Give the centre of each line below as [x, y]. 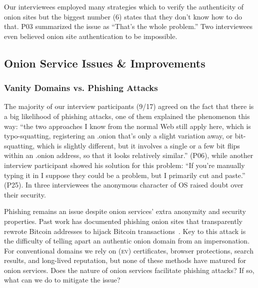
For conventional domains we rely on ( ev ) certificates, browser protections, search [129, 250]
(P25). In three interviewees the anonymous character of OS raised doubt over [124, 185]
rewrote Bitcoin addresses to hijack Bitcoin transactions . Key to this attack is [125, 231]
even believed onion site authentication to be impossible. [91, 36]
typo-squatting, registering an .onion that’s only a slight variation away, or [118, 136]
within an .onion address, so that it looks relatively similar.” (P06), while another [129, 155]
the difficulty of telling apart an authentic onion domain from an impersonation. [127, 241]
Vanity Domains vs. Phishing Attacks [81, 88]
